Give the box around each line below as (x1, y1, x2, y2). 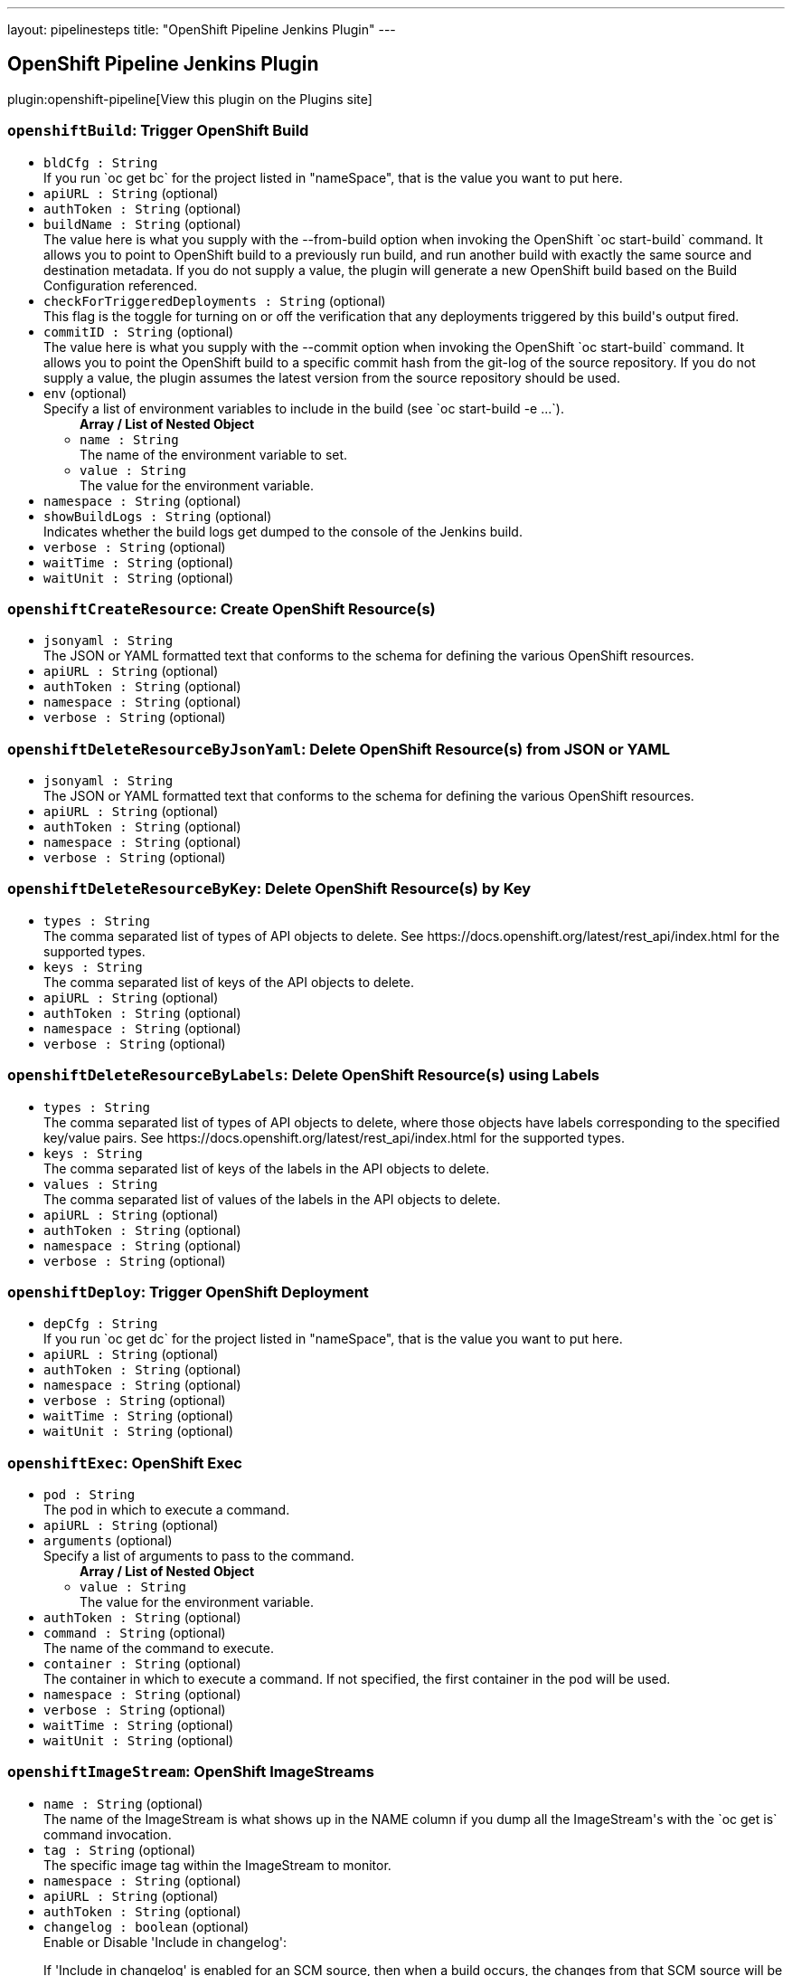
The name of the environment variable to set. (80, 446, 348, 462)
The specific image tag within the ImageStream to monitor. (43, 1857, 391, 1873)
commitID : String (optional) (43, 323, 234, 339)
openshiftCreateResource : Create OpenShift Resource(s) (7, 599, 436, 618)
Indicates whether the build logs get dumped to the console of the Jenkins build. (43, 523, 523, 539)
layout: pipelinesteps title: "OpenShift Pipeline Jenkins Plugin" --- (7, 22, 396, 37)
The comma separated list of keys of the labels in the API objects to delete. (43, 1160, 490, 1176)
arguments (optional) (43, 1533, 173, 1549)
